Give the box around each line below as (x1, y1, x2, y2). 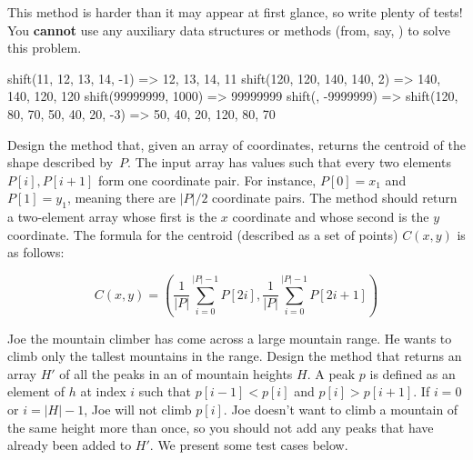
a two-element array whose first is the (7, 207, 217, 226)
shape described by (7, 153, 114, 172)
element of (7, 382, 65, 401)
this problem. (7, 38, 82, 57)
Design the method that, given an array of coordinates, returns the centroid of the (7, 135, 466, 154)
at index (80, 382, 126, 401)
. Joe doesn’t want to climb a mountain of (223, 399, 458, 418)
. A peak (307, 364, 356, 383)
